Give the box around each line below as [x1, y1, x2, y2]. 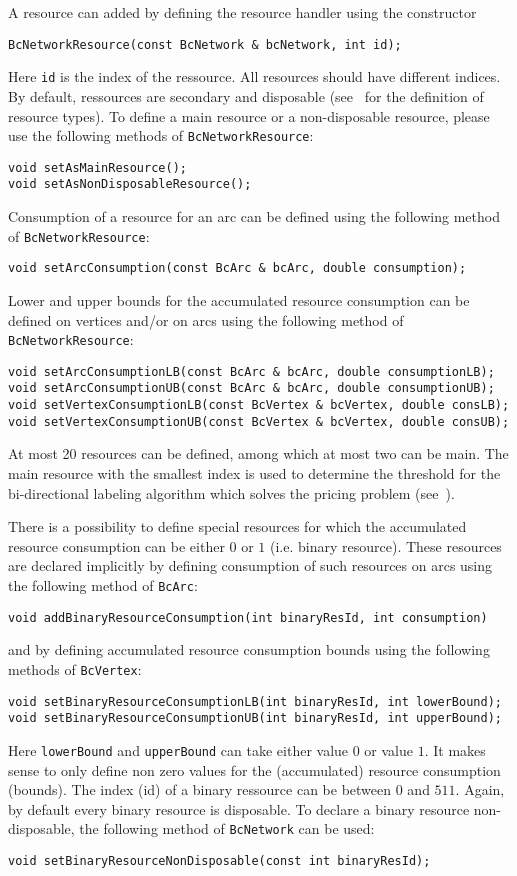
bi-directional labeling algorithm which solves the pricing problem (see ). [8, 482, 455, 503]
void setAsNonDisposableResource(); [8, 177, 252, 192]
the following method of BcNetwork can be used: [79, 818, 375, 839]
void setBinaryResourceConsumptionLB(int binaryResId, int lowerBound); [8, 694, 502, 709]
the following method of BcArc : [8, 575, 198, 595]
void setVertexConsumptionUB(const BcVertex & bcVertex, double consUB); [8, 414, 510, 429]
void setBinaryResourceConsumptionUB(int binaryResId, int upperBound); [8, 711, 502, 726]
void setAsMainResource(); [8, 160, 187, 175]
